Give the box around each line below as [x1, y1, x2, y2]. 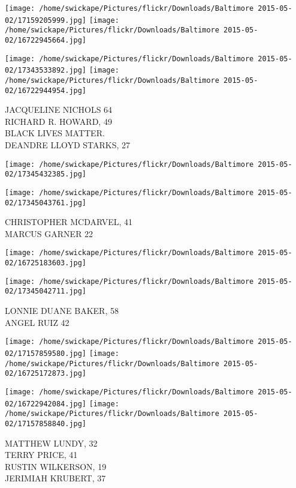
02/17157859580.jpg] [5, 349, 87, 358]
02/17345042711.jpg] [5, 287, 87, 296]
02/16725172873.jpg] [5, 369, 87, 378]
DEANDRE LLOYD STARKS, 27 [5, 139, 131, 151]
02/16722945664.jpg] [5, 35, 87, 44]
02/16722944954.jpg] [5, 86, 87, 95]
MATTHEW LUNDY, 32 [5, 436, 98, 449]
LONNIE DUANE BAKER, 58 [5, 304, 119, 317]
